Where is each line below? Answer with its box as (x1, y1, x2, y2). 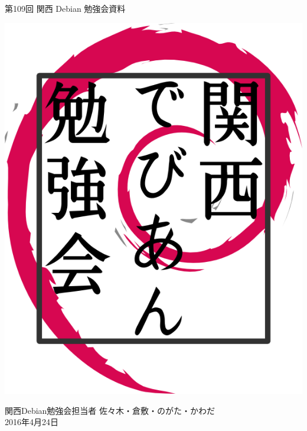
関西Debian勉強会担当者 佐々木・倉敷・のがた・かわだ (5, 404, 215, 416)
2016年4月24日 (5, 416, 58, 428)
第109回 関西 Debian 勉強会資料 (5, 2, 126, 14)
